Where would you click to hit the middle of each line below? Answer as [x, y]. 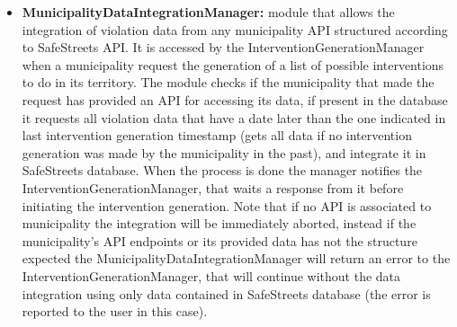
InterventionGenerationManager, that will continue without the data [211, 275]
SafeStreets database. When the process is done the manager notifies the [222, 170]
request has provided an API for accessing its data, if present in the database [235, 99]
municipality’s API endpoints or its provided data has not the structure [220, 240]
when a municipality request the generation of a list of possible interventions [233, 64]
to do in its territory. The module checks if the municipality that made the [228, 82]
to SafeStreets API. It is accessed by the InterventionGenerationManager [223, 47]
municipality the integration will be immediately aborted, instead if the [219, 223]
